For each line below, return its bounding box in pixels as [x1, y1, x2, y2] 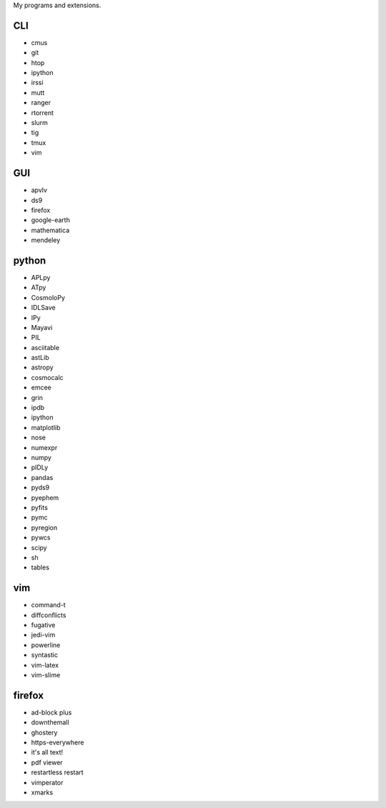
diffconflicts [31, 611, 66, 619]
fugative [31, 620, 56, 629]
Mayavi [31, 323, 53, 331]
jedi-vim [31, 631, 56, 639]
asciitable [31, 343, 60, 351]
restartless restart [31, 768, 84, 777]
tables [31, 563, 50, 572]
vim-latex [31, 661, 59, 669]
